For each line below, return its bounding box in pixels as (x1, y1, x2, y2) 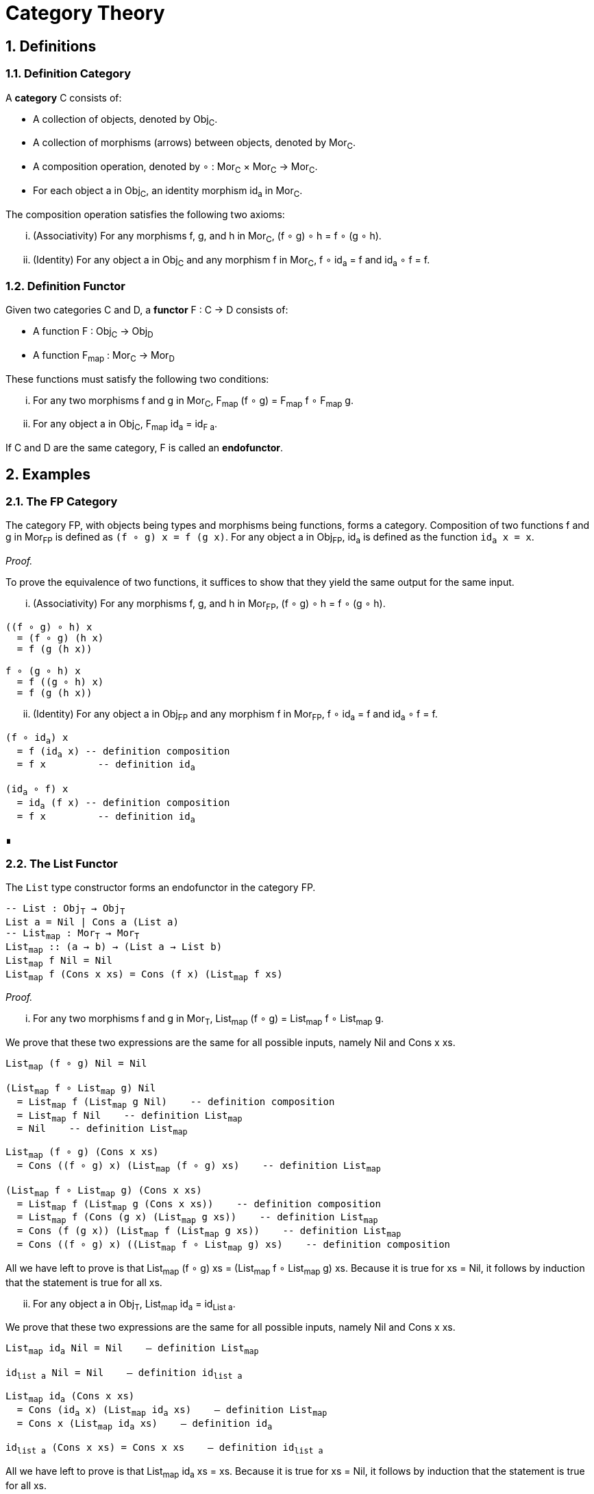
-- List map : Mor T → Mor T (5, 927, 140, 941)
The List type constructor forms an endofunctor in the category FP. (5, 881, 316, 894)
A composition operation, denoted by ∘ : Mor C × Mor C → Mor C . (33, 161, 318, 175)
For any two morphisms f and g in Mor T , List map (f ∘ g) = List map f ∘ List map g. (33, 1012, 384, 1028)
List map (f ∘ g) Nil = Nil (5, 1058, 147, 1071)
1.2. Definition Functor (5, 278, 125, 293)
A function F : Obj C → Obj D (33, 325, 153, 340)
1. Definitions (5, 37, 97, 55)
